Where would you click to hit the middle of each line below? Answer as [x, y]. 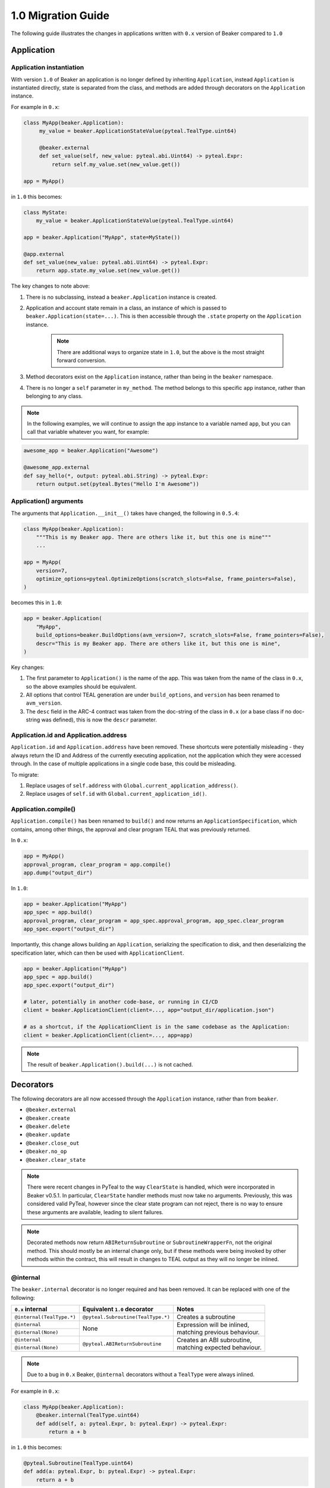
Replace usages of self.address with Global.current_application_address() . [132, 785]
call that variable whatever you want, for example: [88, 432]
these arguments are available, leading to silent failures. [95, 1212]
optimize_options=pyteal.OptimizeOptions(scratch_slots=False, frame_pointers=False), [166, 579]
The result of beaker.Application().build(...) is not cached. [110, 1065]
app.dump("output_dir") [58, 873]
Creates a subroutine [206, 1317]
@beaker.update [48, 1135]
